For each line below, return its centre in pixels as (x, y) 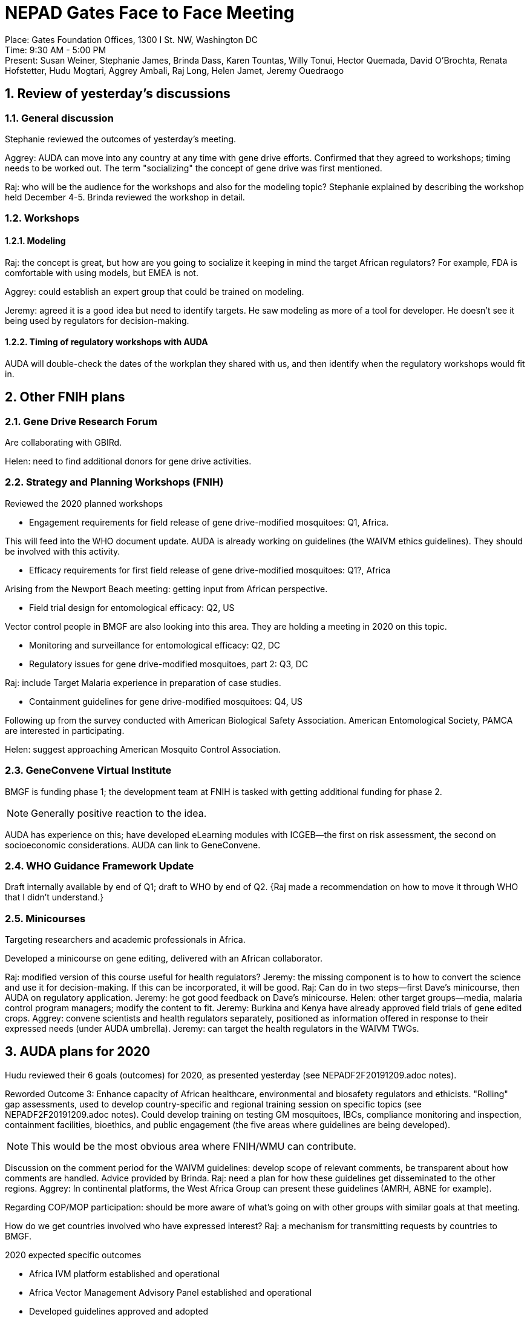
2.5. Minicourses (45, 918)
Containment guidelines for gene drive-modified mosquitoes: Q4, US (166, 701)
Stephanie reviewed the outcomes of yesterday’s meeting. (121, 139)
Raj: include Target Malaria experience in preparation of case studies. (143, 682)
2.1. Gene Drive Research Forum (81, 421)
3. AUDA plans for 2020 (78, 1052)
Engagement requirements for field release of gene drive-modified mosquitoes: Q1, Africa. (209, 522)
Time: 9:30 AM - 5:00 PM (56, 50)
